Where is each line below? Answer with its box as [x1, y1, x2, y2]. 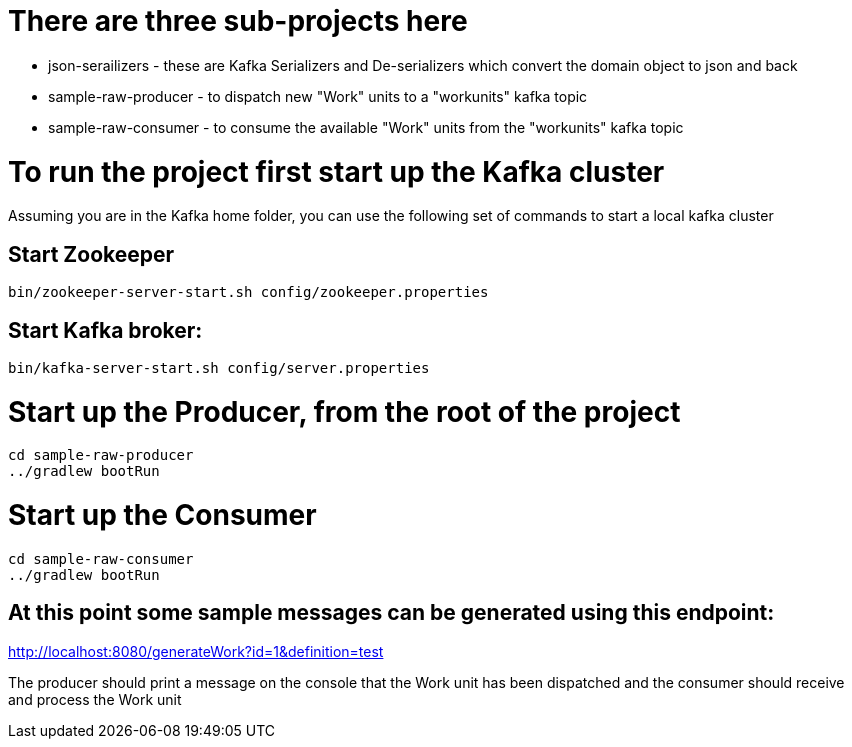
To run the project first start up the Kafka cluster [8, 154, 665, 189]
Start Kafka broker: [8, 317, 203, 343]
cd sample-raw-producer [8, 447, 194, 464]
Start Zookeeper [8, 241, 175, 267]
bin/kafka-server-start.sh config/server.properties [8, 359, 430, 376]
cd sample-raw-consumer [8, 550, 194, 567]
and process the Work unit [8, 690, 182, 708]
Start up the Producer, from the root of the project [8, 394, 681, 429]
